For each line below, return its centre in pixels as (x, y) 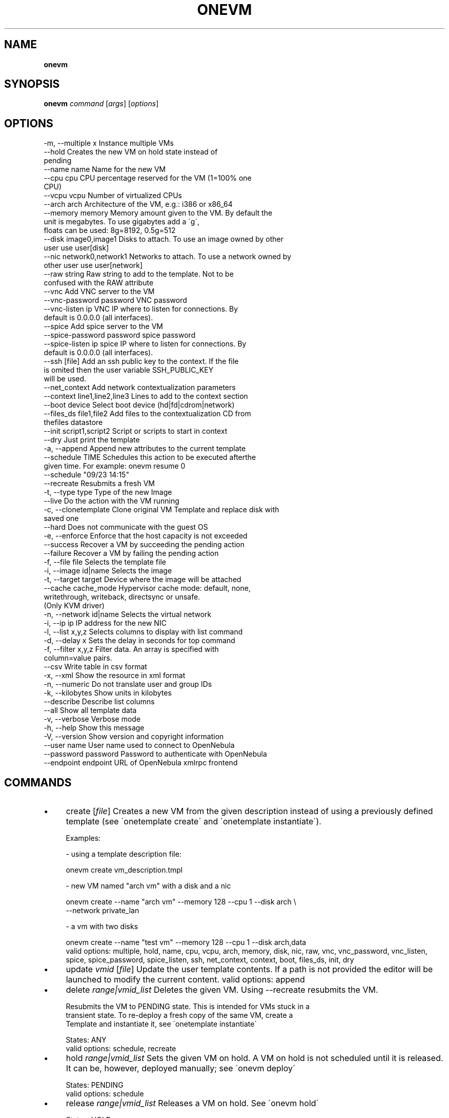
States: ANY (86, 1040)
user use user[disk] (76, 248)
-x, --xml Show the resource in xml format (115, 676)
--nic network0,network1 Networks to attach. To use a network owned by (168, 257)
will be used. (65, 379)
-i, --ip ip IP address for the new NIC (105, 623)
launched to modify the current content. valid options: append (185, 980)
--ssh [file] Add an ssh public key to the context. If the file (141, 361)
